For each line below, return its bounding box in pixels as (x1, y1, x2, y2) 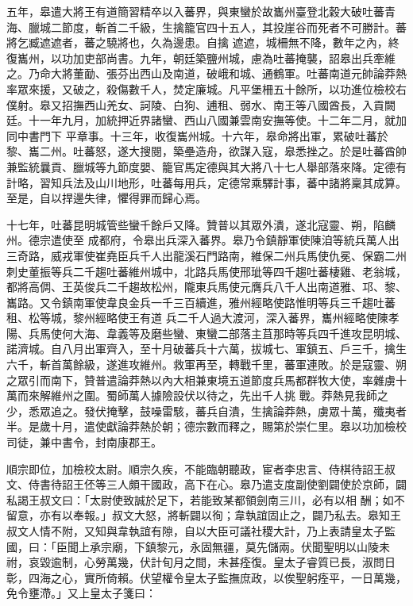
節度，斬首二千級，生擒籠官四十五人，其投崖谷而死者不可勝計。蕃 (61, 18, 407, 35)
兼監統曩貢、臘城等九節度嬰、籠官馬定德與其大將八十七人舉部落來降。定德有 (6, 158, 407, 175)
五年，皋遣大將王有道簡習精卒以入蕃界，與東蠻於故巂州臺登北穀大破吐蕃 (6, 3, 384, 19)
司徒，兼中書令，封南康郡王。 (6, 434, 162, 451)
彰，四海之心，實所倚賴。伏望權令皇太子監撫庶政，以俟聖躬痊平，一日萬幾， (6, 569, 407, 585)
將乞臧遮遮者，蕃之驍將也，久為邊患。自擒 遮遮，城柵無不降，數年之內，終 (6, 34, 399, 51)
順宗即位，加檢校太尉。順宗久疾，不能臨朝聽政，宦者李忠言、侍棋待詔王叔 (6, 460, 396, 477)
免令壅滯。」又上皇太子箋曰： (6, 585, 156, 601)
